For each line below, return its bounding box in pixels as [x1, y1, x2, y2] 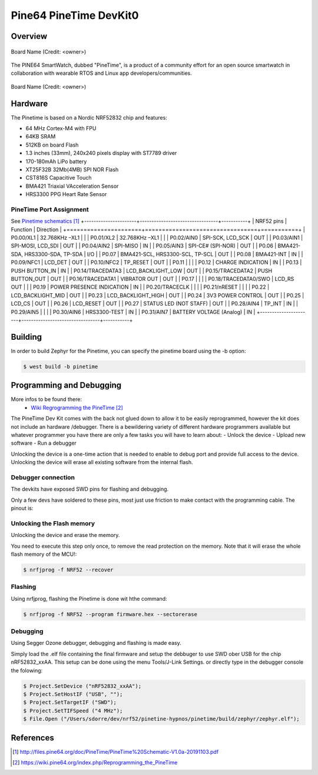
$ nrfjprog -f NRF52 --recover [23, 566, 114, 573]
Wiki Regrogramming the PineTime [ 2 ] [31, 404, 123, 411]
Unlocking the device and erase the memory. [11, 532, 120, 539]
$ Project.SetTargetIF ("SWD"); [23, 699, 117, 706]
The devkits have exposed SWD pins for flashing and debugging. [11, 486, 169, 493]
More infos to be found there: [11, 396, 82, 403]
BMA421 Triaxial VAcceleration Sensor [25, 183, 119, 190]
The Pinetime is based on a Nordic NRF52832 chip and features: [11, 114, 167, 121]
